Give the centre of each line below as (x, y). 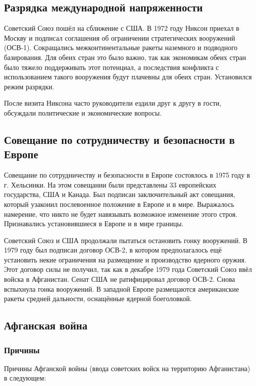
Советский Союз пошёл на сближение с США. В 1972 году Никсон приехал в (122, 28)
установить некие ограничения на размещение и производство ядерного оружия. (125, 259)
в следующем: (25, 378)
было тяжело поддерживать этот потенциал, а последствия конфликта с (111, 67)
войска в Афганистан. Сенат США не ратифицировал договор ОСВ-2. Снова (120, 279)
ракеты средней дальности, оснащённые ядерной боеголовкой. (98, 298)
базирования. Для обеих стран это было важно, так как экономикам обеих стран (125, 57)
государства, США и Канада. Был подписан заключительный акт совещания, (120, 194)
